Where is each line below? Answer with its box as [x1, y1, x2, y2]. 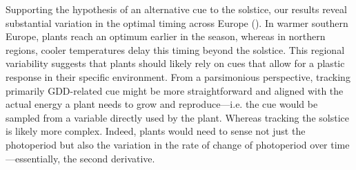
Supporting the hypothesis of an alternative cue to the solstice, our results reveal [6, 2, 347, 16]
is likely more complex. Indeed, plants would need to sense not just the [6, 124, 306, 138]
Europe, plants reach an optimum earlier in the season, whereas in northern [6, 29, 326, 44]
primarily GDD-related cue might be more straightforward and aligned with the [6, 83, 344, 97]
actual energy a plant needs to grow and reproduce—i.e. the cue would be [6, 97, 318, 111]
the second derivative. [63, 151, 155, 165]
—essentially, [6, 151, 61, 165]
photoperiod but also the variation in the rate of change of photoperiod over [6, 137, 328, 151]
